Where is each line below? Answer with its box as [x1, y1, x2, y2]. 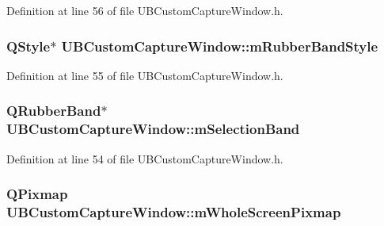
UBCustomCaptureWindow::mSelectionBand [6, 119, 300, 139]
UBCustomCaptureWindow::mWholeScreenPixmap [6, 201, 341, 221]
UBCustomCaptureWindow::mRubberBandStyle [61, 36, 378, 56]
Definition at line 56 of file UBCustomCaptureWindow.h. [6, 2, 283, 18]
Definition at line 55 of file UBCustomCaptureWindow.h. [6, 67, 283, 83]
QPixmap [6, 184, 68, 204]
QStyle [6, 36, 51, 56]
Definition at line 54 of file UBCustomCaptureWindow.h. [6, 150, 283, 167]
